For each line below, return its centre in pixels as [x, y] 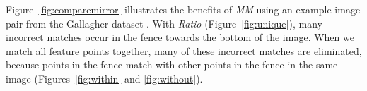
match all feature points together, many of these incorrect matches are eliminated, [184, 50]
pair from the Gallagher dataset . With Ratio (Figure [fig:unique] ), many [164, 23]
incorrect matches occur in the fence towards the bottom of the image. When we [180, 37]
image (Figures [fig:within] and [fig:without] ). [104, 78]
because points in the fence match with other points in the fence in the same [172, 65]
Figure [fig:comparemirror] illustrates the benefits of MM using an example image [183, 9]
